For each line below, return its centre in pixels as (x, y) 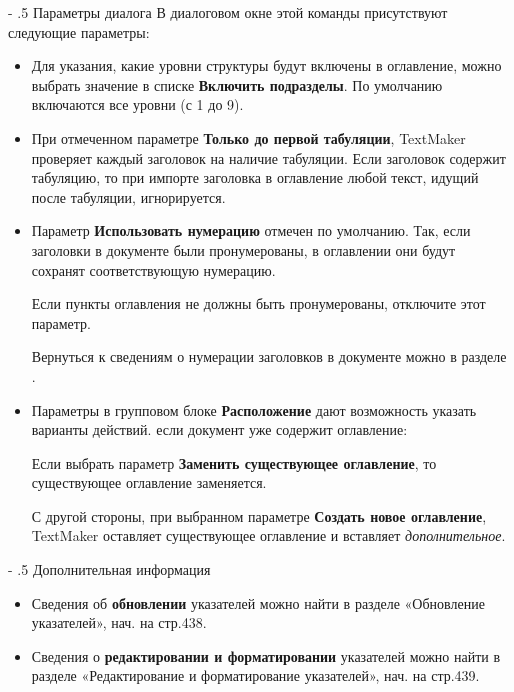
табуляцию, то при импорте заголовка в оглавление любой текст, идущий (255, 177)
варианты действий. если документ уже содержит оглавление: (219, 429)
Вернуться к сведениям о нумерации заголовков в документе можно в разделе (269, 356)
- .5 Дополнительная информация (109, 569)
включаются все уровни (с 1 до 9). (137, 104)
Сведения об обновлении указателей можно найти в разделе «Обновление (258, 602)
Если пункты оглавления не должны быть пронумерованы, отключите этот (258, 303)
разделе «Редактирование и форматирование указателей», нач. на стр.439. (255, 675)
